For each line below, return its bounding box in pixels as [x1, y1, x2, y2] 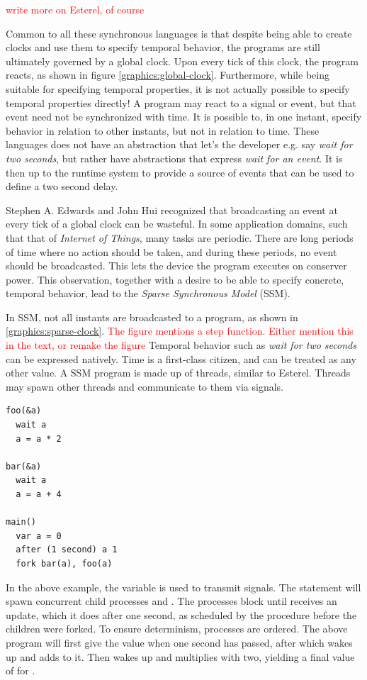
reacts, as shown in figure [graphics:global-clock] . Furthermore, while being [6, 67, 329, 82]
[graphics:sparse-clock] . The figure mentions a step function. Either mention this [6, 323, 354, 338]
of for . [6, 663, 35, 678]
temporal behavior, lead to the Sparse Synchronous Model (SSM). [6, 286, 290, 301]
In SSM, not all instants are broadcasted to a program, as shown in [6, 309, 298, 324]
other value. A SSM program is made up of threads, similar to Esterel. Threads [6, 365, 351, 380]
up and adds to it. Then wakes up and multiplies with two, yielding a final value [6, 649, 355, 664]
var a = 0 [16, 530, 62, 541]
